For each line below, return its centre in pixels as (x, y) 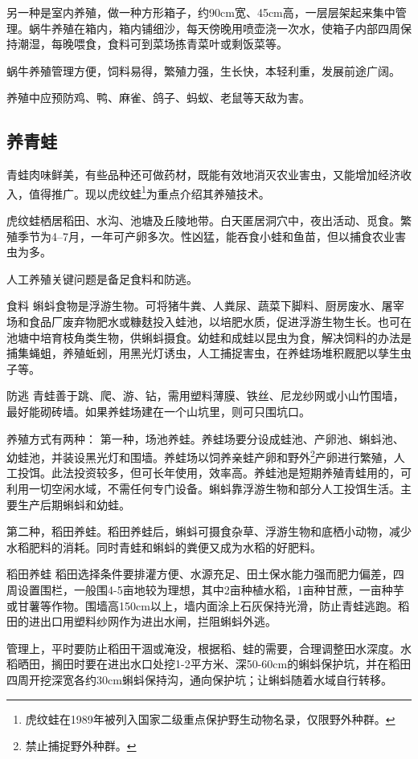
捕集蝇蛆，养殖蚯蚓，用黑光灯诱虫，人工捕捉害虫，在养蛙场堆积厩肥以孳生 (203, 353)
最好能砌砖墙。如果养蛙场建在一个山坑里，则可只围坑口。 (158, 411)
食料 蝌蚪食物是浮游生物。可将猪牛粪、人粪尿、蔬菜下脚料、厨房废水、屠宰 (205, 306)
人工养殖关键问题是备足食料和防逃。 (102, 278)
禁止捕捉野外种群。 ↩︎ (81, 746)
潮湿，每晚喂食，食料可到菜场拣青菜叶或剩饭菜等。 (152, 44)
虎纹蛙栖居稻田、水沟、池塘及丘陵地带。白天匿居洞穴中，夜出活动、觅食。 (203, 220)
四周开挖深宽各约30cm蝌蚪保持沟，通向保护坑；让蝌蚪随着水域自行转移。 (199, 679)
